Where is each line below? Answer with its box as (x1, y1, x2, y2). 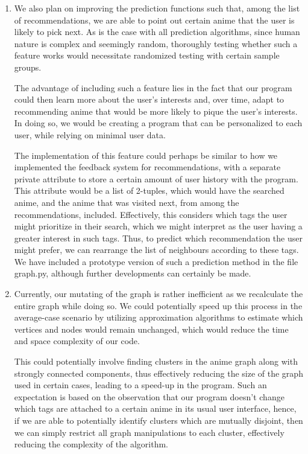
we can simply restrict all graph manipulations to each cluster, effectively (14, 426, 284, 438)
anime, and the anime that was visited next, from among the (14, 196, 239, 208)
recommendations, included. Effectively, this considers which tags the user (14, 208, 288, 220)
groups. (14, 60, 42, 73)
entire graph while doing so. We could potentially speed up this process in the (14, 299, 303, 312)
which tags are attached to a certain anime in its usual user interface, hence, (14, 402, 297, 415)
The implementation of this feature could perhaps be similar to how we (14, 149, 278, 161)
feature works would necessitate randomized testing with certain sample (14, 49, 280, 62)
